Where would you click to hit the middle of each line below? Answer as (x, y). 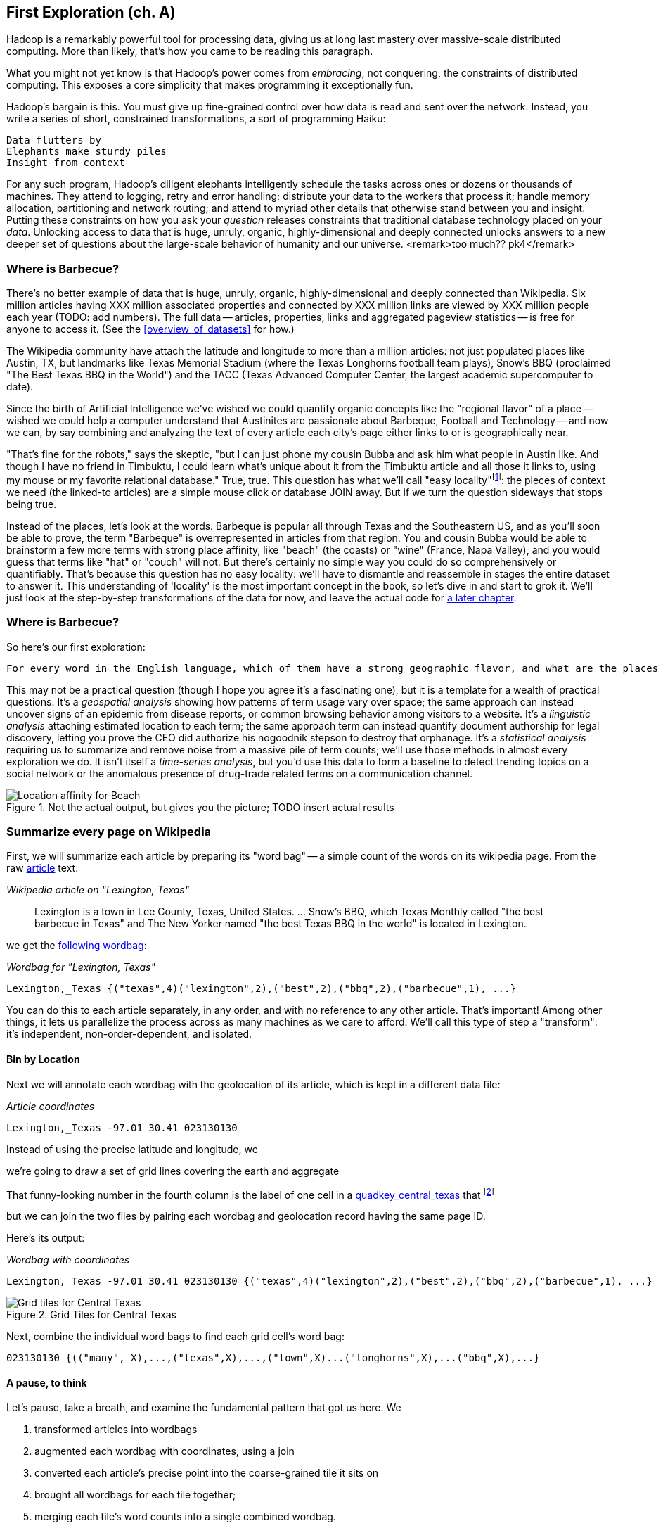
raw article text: (43, 868)
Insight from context (66, 163)
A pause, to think (47, 1382)
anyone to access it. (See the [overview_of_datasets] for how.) (150, 329)
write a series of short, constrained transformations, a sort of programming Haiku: (196, 119)
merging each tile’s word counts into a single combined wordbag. (185, 1517)
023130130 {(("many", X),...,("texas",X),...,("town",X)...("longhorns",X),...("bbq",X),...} (273, 1358)
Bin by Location (43, 1059)
